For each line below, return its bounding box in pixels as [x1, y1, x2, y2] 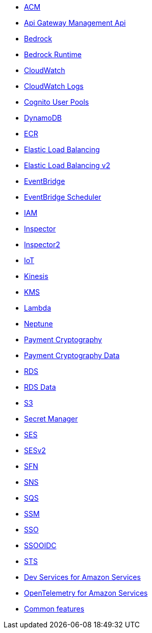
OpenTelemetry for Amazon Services [24, 589, 148, 597]
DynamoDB [24, 113, 62, 122]
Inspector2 [24, 240, 60, 249]
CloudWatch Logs [24, 82, 84, 90]
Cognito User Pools [24, 98, 89, 106]
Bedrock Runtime [24, 50, 82, 59]
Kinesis [24, 272, 48, 280]
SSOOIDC [24, 541, 57, 550]
